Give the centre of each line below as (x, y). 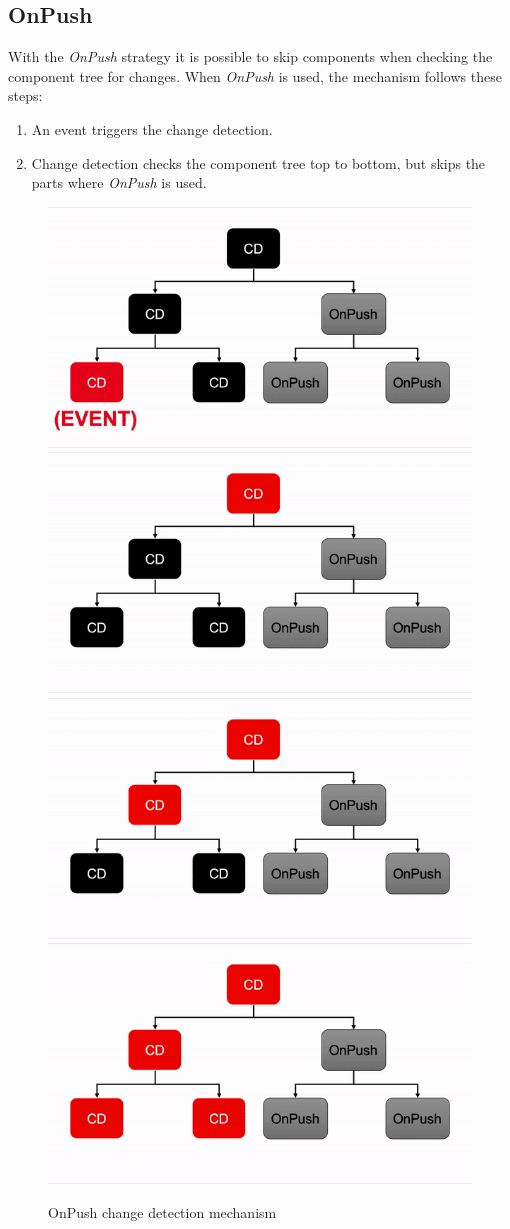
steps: (25, 95)
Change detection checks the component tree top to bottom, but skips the (258, 162)
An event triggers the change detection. (152, 128)
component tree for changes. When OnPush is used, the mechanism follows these (255, 75)
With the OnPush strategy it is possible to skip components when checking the (250, 56)
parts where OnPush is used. (119, 182)
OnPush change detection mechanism (162, 1212)
